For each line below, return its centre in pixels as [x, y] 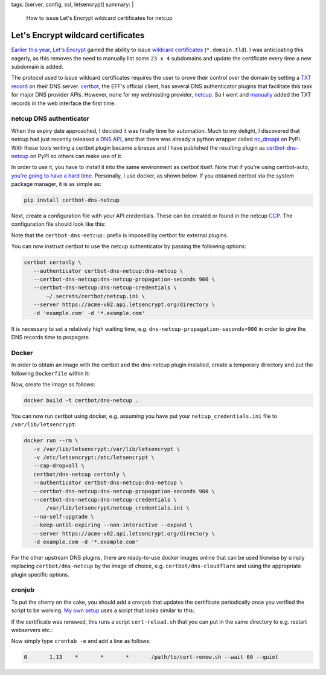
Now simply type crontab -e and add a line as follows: [81, 641]
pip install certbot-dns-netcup [72, 200]
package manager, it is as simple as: [56, 184]
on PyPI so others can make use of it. [76, 156]
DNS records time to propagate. [51, 337]
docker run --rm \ [51, 440]
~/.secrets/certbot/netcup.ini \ [95, 296]
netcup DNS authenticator [50, 119]
